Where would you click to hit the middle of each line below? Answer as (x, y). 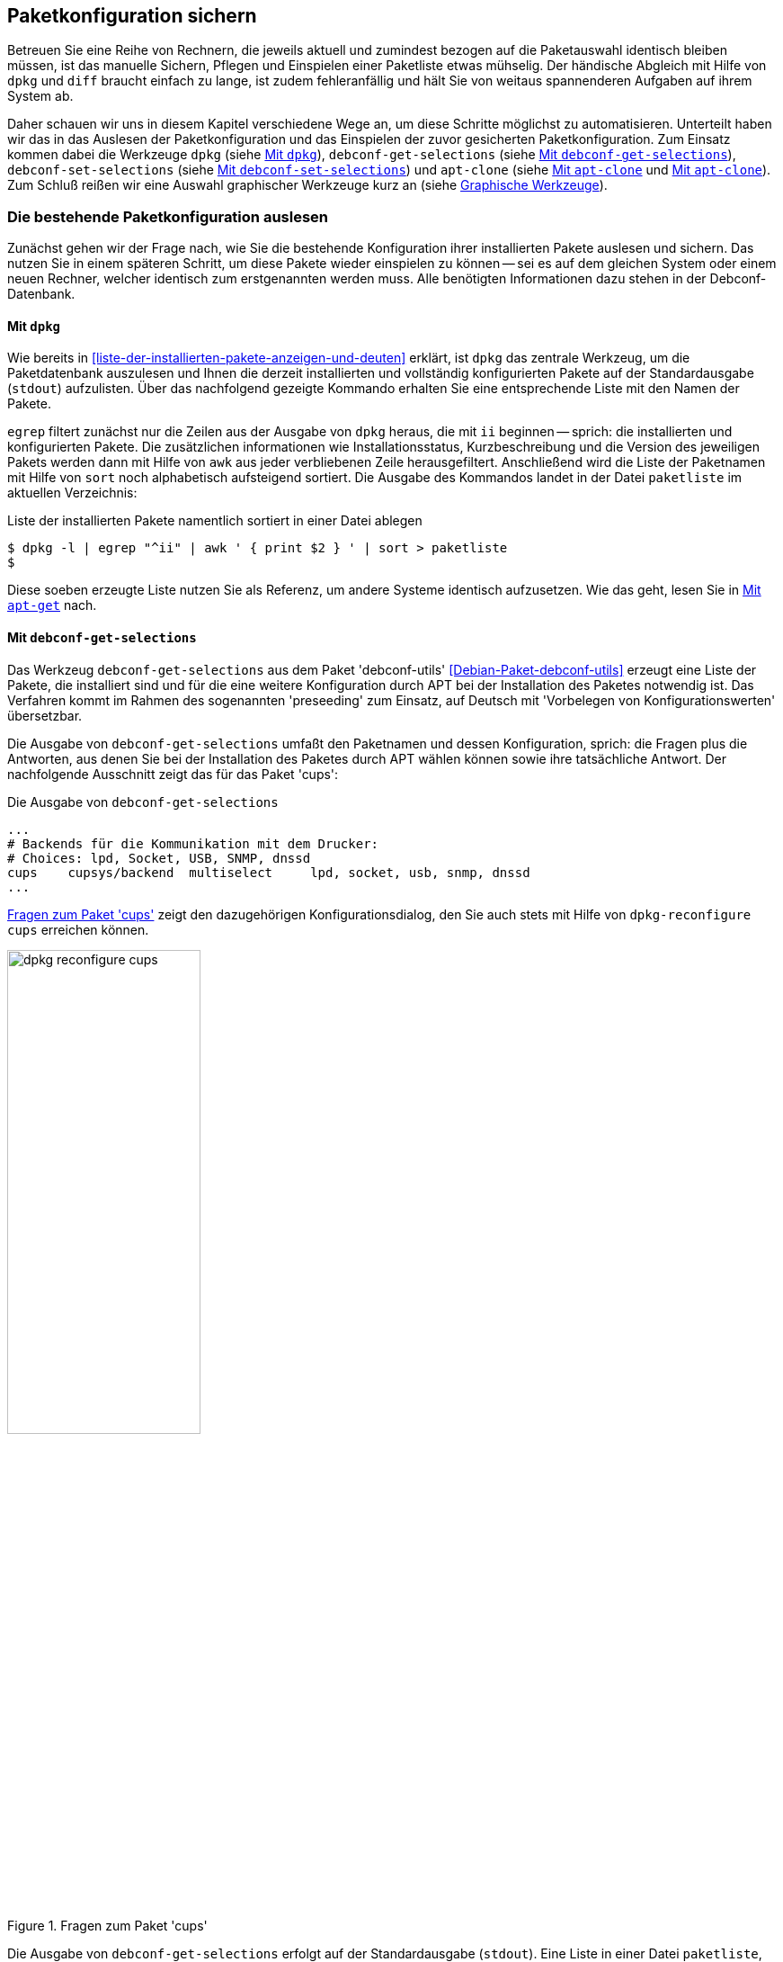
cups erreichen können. (78, 929)
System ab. (40, 96)
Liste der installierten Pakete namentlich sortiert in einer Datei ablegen (215, 521)
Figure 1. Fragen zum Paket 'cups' (107, 1925)
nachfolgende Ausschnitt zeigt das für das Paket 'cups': (173, 774)
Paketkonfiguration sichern (132, 16)
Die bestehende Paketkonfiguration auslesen (168, 216)
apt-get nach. (52, 605)
